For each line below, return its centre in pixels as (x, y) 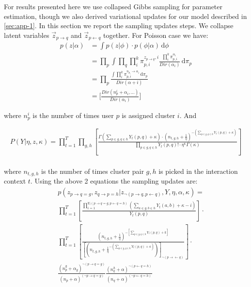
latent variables (27, 35)
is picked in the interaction (198, 171)
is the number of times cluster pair (93, 171)
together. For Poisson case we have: (156, 35)
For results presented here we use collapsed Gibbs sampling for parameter (113, 6)
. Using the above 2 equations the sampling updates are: (114, 181)
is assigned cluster (149, 115)
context (15, 181)
